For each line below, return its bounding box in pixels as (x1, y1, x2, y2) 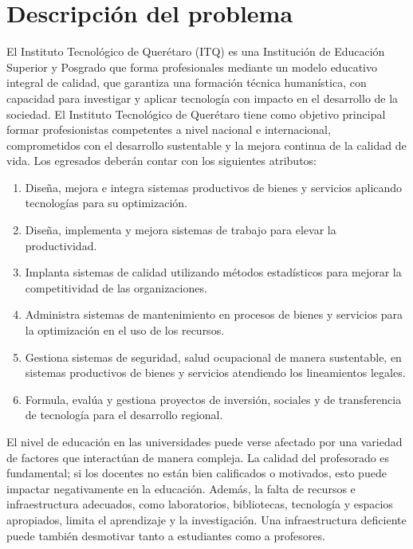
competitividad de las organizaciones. (25, 279, 207, 296)
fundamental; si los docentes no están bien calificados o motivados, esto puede (6, 465, 387, 481)
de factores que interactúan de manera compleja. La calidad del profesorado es (6, 449, 390, 465)
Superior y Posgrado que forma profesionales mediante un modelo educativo (6, 58, 377, 75)
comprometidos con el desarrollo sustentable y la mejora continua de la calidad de (6, 136, 407, 153)
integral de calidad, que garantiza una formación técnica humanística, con (6, 74, 367, 91)
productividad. (25, 237, 97, 253)
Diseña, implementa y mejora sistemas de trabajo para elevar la (25, 222, 336, 238)
